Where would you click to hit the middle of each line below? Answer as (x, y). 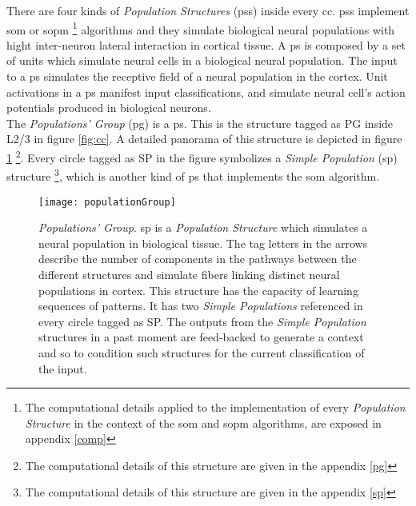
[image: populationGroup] (107, 202)
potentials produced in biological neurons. (109, 108)
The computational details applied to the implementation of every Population (215, 407)
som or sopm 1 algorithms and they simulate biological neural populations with (201, 28)
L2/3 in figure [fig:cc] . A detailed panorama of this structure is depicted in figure (204, 139)
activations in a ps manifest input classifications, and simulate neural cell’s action (206, 92)
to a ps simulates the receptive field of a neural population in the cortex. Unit (197, 76)
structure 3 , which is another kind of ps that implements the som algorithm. (193, 175)
